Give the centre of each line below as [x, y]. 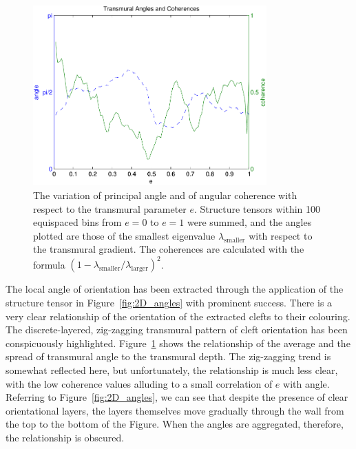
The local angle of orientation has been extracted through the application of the [175, 289]
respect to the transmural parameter [110, 208]
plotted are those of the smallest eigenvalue [124, 235]
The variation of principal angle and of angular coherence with [165, 195]
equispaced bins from [77, 222]
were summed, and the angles [250, 222]
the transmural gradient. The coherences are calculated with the [169, 249]
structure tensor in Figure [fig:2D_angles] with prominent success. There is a [169, 303]
